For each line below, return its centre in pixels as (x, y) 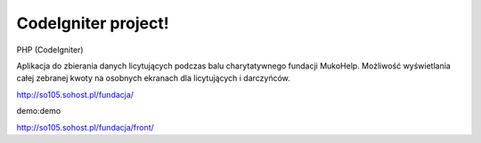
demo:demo (39, 111)
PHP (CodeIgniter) (50, 50)
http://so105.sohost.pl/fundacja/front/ (86, 127)
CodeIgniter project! (93, 23)
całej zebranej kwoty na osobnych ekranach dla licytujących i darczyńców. (154, 78)
